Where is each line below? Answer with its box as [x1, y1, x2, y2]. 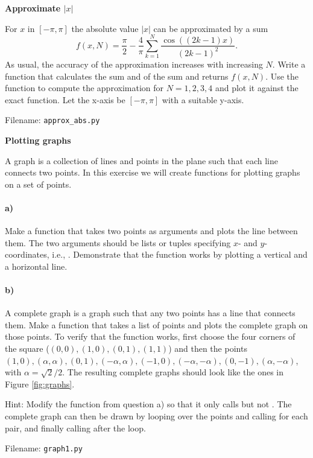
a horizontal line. [5, 259, 68, 272]
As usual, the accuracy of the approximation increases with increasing [5, 57, 263, 70]
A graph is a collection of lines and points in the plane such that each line [5, 154, 279, 167]
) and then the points [168, 342, 247, 355]
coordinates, [5, 248, 49, 261]
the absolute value [71, 22, 139, 34]
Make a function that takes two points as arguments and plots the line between [5, 224, 298, 237]
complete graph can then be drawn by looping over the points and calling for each [5, 410, 308, 422]
